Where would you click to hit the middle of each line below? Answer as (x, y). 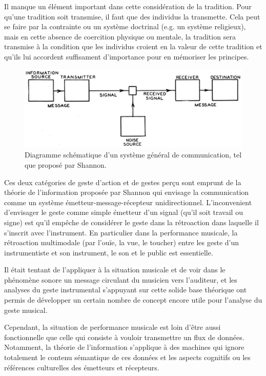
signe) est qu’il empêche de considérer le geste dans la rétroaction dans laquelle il (131, 222)
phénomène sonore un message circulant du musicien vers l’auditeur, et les (121, 279)
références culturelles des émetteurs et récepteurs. (82, 367)
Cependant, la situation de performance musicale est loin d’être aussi (112, 327)
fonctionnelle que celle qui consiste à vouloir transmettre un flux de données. (124, 337)
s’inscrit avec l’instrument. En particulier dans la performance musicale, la (121, 232)
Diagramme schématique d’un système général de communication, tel (133, 155)
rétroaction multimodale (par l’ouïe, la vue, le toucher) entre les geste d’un (122, 242)
